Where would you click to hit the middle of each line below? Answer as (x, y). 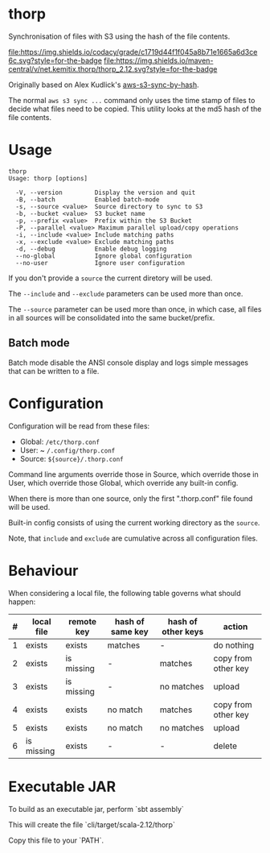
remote (82, 621)
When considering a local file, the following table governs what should (125, 593)
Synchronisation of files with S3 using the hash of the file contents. (119, 36)
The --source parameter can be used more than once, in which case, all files (135, 309)
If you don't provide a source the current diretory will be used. (110, 278)
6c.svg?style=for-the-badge (55, 60)
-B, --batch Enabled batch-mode (88, 199)
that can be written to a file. (54, 371)
